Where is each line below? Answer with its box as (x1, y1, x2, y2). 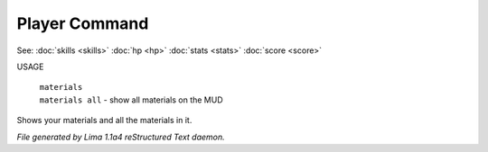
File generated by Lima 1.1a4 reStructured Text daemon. (16, 131, 225, 142)
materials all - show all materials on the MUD (39, 94, 223, 105)
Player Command (16, 13, 149, 33)
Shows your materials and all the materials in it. (16, 115, 192, 126)
